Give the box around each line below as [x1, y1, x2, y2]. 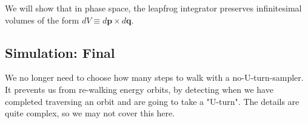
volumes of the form [5, 13, 79, 26]
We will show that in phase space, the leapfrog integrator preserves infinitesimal [5, 2, 302, 14]
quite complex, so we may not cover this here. [5, 107, 175, 119]
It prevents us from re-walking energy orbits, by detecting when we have [5, 83, 273, 95]
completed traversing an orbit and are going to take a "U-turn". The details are [5, 95, 300, 107]
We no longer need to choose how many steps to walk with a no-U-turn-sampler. [5, 71, 304, 84]
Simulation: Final [5, 43, 115, 61]
